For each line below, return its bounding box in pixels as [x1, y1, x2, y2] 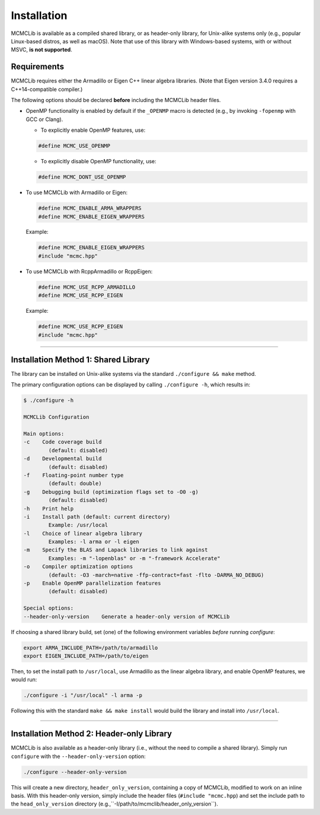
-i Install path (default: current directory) [23, 513, 171, 520]
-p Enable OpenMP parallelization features [23, 580, 161, 587]
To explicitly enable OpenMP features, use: [40, 126, 146, 134]
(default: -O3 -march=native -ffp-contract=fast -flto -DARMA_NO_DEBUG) [48, 572, 264, 578]
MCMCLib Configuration [23, 414, 89, 421]
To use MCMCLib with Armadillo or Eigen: [25, 189, 128, 196]
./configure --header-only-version [23, 769, 127, 775]
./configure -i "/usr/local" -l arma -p [23, 692, 142, 699]
